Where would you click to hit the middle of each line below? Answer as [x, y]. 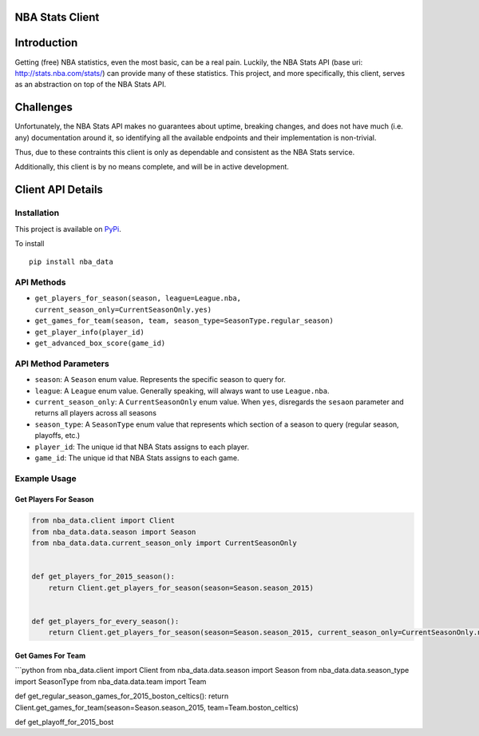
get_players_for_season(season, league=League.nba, [138, 298]
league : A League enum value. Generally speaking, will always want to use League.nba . [182, 391]
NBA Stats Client [57, 17]
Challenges [44, 107]
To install [30, 243]
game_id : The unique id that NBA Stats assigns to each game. [137, 458]
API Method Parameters [62, 364]
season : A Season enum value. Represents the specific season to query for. [160, 380]
